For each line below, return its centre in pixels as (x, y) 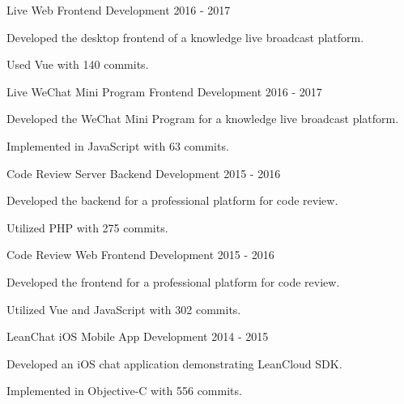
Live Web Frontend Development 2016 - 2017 (119, 10)
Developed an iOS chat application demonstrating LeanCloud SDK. (174, 363)
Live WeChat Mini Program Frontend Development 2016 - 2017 (164, 91)
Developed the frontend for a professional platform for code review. (173, 281)
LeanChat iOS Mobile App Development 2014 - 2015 (138, 336)
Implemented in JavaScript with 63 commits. (118, 145)
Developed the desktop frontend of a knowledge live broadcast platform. (185, 37)
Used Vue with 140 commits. (78, 64)
